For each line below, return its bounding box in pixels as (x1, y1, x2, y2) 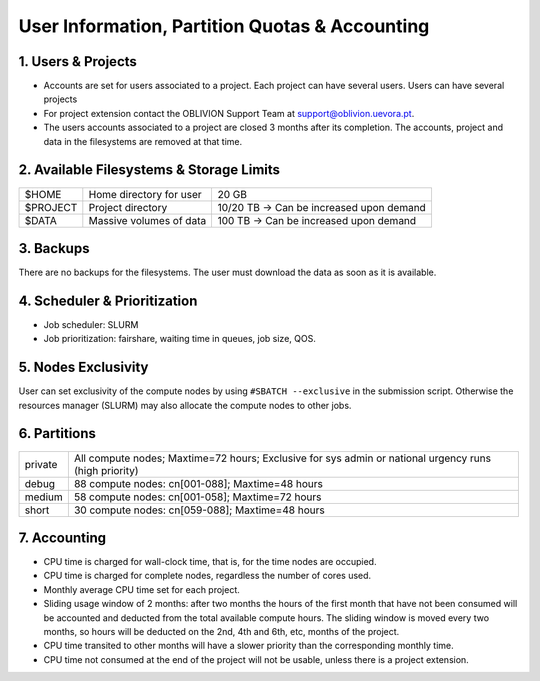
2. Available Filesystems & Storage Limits (18, 161, 280, 179)
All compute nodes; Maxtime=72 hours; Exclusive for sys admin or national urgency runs (73, 451, 492, 465)
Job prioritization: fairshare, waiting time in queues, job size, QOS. (43, 333, 317, 345)
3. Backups (18, 240, 90, 257)
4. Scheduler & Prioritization (18, 292, 198, 309)
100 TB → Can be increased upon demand (217, 213, 417, 227)
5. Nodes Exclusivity (18, 359, 149, 376)
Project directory (88, 200, 168, 214)
